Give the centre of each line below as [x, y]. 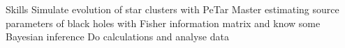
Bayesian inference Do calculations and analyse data [117, 37]
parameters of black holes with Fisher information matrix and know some [163, 23]
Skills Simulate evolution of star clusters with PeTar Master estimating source [172, 9]
